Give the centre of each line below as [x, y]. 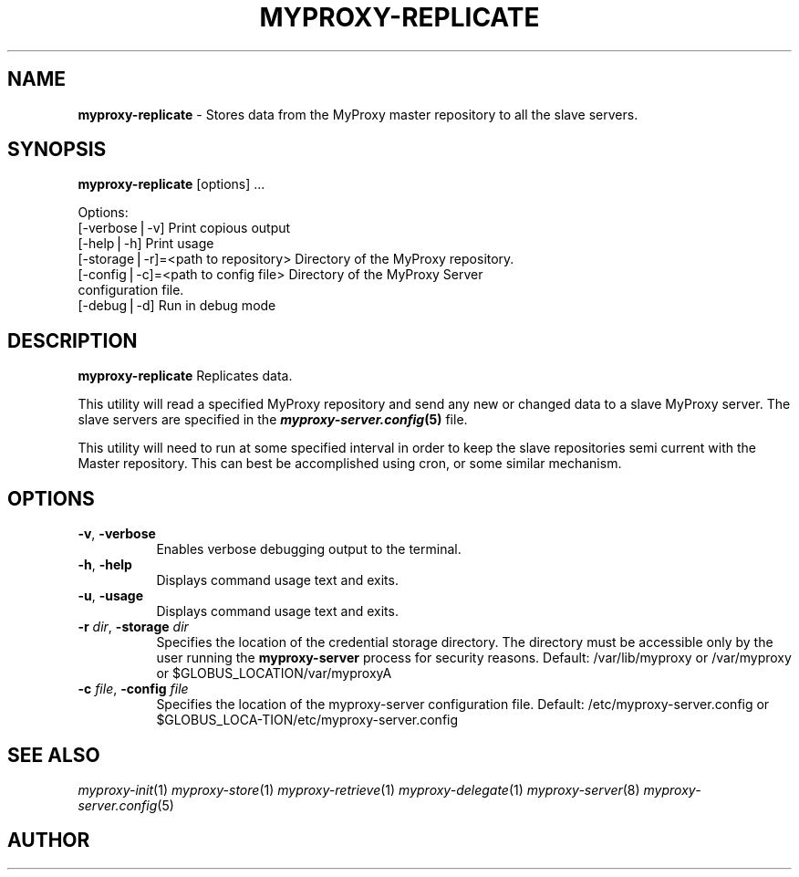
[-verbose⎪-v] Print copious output [184, 228]
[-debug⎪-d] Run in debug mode [177, 306]
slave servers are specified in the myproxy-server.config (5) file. [273, 420]
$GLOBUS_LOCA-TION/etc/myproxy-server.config [307, 720]
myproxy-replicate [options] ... [171, 184]
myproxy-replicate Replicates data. [185, 376]
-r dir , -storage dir [133, 627]
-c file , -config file [133, 689]
